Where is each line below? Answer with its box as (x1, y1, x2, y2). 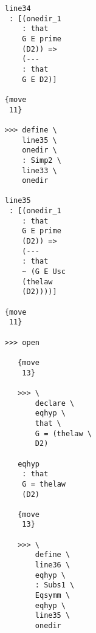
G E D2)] (22, 75, 57, 84)
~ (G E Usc (22, 267, 66, 276)
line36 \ (35, 561, 70, 570)
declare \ (35, 399, 75, 408)
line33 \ (22, 166, 57, 175)
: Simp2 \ (22, 156, 61, 165)
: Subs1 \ (35, 581, 75, 590)
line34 (4, 4, 31, 13)
